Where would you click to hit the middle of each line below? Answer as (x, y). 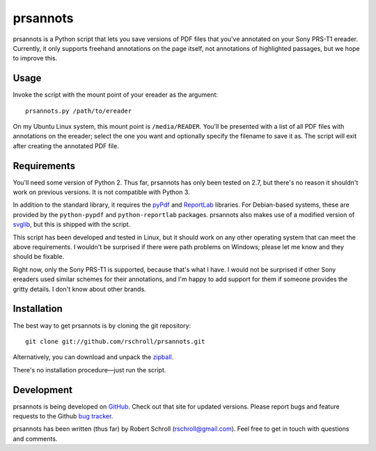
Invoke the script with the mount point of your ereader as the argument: (116, 95)
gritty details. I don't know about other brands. (79, 289)
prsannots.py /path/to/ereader (79, 111)
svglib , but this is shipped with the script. (72, 224)
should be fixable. (39, 257)
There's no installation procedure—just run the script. (89, 370)
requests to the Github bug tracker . (63, 416)
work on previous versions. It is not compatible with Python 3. (102, 192)
